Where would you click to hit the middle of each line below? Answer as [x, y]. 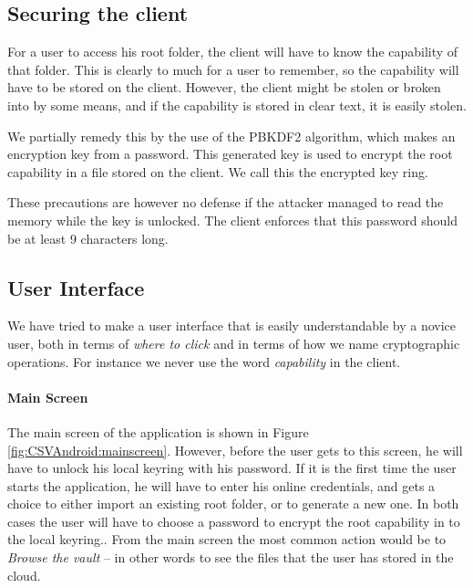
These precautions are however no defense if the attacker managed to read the [226, 202]
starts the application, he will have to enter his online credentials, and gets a [221, 485]
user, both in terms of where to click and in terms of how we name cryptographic [234, 343]
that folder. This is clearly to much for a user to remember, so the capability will [233, 69]
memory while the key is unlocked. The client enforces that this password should [233, 220]
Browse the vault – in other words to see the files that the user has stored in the [231, 557]
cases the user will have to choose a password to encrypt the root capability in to [234, 521]
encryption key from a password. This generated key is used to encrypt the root [230, 154]
